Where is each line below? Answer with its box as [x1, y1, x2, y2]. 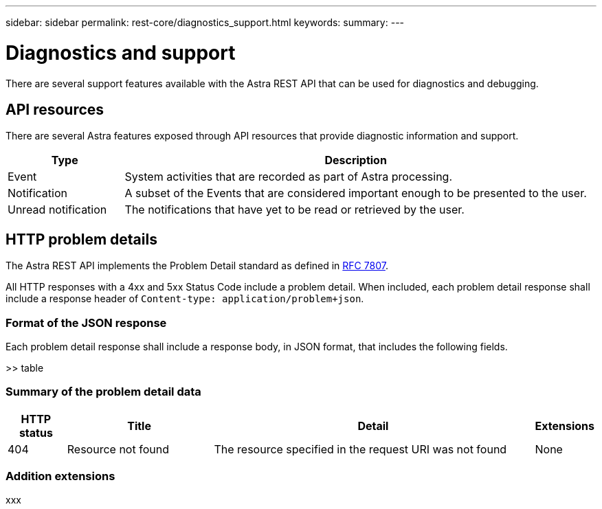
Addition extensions [5, 469, 115, 484]
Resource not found [67, 442, 169, 456]
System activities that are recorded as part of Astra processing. [124, 170, 453, 184]
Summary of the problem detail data [5, 385, 201, 399]
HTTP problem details [5, 230, 157, 248]
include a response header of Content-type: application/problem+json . [5, 293, 364, 305]
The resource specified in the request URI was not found [214, 442, 507, 456]
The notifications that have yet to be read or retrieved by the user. [124, 203, 465, 217]
